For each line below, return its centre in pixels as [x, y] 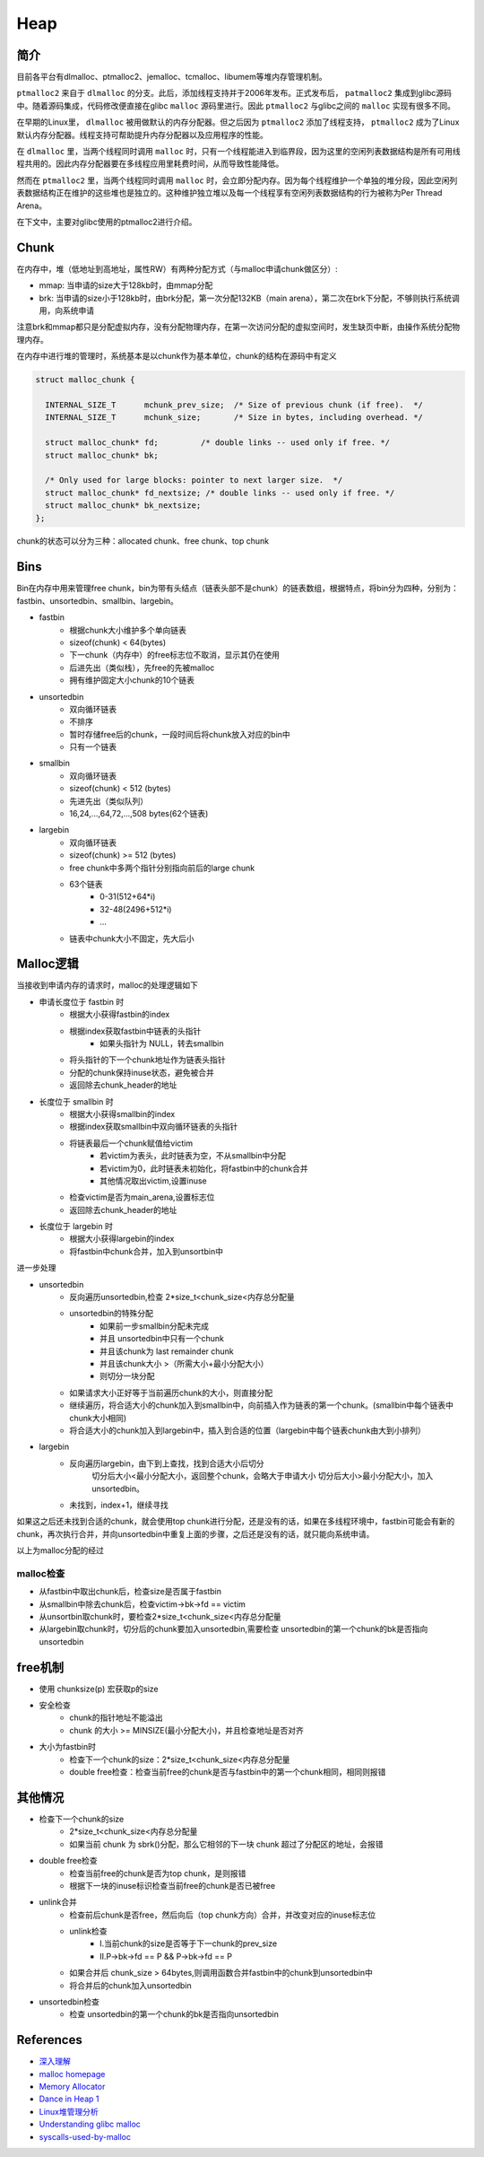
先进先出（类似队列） [108, 801]
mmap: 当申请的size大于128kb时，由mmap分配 [126, 285]
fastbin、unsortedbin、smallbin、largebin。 [98, 600]
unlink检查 [88, 1931]
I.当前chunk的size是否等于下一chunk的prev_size [189, 1943]
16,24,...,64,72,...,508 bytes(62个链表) [139, 814]
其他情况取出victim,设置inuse [154, 1181]
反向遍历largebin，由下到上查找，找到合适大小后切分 [167, 1463]
